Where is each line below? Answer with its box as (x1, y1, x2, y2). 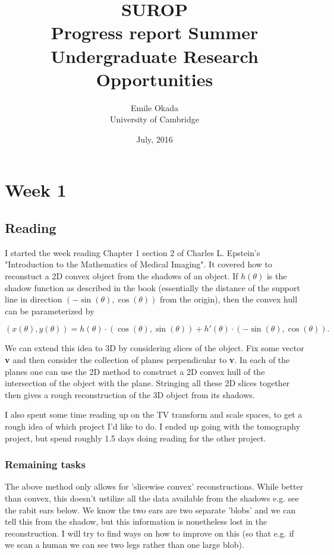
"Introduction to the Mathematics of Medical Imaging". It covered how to (5, 258, 273, 270)
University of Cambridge (110, 113, 199, 125)
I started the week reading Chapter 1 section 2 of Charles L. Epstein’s (5, 246, 260, 258)
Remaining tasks (5, 457, 86, 472)
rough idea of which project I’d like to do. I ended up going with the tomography (5, 420, 301, 432)
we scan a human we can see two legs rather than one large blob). (5, 538, 244, 551)
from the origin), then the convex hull (159, 293, 298, 305)
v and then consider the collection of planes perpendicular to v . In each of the (5, 354, 290, 366)
